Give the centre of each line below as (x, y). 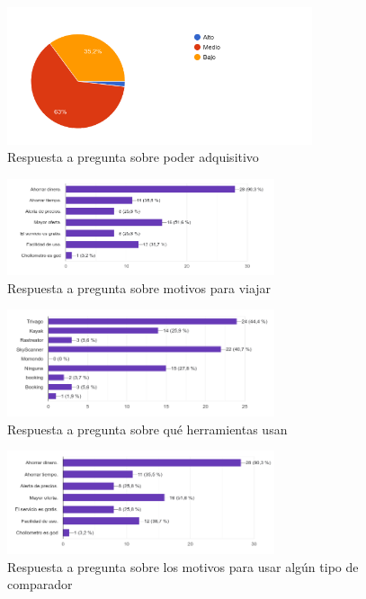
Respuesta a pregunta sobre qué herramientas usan (147, 429)
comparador (40, 584)
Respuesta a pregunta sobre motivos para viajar (139, 287)
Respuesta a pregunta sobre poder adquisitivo (133, 157)
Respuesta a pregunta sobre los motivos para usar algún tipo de (183, 566)
